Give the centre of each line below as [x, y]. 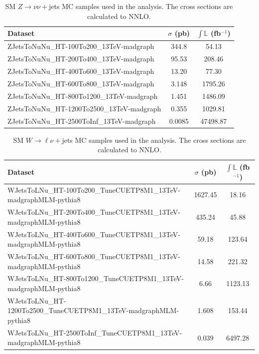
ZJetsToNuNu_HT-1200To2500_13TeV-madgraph [84, 108]
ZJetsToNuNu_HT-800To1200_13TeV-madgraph [83, 96]
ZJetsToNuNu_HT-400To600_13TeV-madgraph [81, 71]
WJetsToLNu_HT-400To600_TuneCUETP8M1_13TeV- [94, 234]
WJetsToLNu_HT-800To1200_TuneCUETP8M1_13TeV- [96, 278]
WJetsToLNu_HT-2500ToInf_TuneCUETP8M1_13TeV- [95, 332]
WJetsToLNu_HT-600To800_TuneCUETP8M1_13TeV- [94, 256]
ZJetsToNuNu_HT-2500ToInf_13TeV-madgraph [82, 121]
